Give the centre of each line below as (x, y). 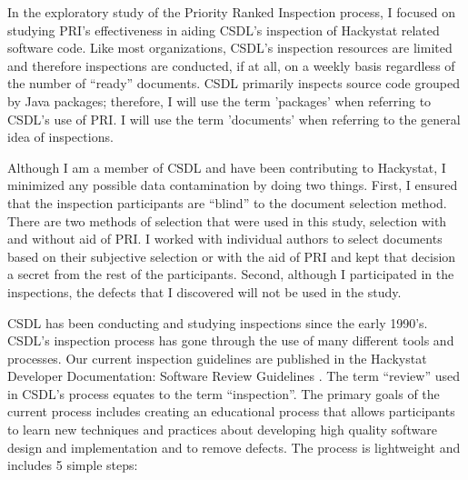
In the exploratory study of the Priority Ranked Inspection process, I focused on (231, 12)
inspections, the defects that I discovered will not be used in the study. (204, 291)
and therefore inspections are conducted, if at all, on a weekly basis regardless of (231, 65)
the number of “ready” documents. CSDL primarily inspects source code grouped (234, 83)
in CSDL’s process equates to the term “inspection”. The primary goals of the (224, 393)
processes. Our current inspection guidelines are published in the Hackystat (217, 358)
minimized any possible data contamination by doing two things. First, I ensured (233, 185)
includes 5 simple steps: (73, 465)
